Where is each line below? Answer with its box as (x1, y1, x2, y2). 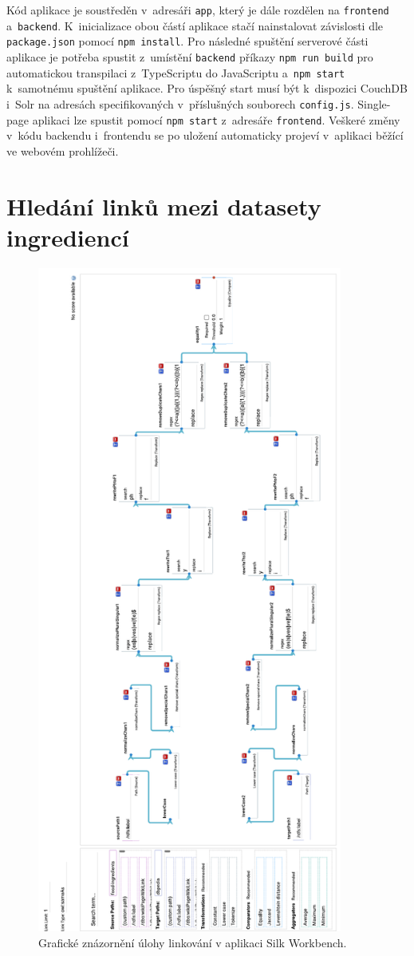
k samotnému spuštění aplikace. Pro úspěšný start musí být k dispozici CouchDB (6, 80, 408, 97)
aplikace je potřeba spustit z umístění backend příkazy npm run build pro (6, 48, 373, 65)
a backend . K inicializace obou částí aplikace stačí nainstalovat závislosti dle (6, 17, 384, 34)
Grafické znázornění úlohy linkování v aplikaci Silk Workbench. (38, 934, 347, 950)
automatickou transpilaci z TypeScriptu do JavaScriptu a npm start (6, 64, 345, 81)
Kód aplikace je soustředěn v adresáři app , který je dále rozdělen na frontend (6, 2, 389, 18)
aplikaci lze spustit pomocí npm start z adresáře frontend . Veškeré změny (32, 111, 400, 128)
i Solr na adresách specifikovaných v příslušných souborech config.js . (6, 95, 354, 112)
